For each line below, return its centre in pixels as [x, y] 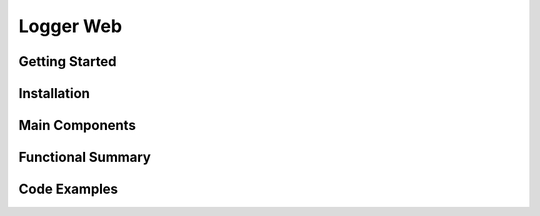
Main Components [77, 125]
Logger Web [70, 26]
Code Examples [68, 189]
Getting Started [67, 61]
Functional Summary [85, 157]
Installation [54, 93]
